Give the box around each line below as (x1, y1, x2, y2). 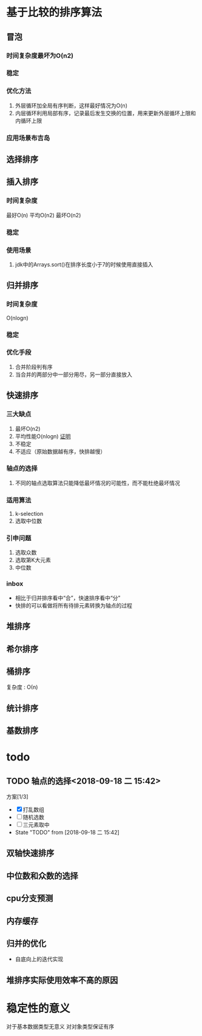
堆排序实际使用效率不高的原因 (6, 975, 118, 985)
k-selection (15, 510, 44, 518)
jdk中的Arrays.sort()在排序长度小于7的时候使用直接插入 (15, 260, 153, 268)
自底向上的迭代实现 (15, 955, 64, 963)
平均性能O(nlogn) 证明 (15, 432, 71, 440)
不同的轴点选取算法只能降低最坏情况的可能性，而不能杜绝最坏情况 (15, 479, 180, 486)
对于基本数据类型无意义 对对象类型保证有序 (6, 1023, 114, 1030)
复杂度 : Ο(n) (6, 683, 38, 691)
